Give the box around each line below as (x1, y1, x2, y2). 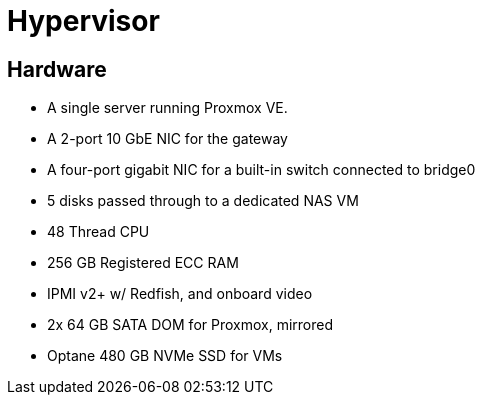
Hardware (7, 56, 107, 82)
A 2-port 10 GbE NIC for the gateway (47, 130, 288, 148)
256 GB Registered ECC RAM (47, 254, 239, 272)
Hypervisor (7, 4, 160, 38)
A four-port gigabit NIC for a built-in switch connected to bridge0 (47, 161, 476, 179)
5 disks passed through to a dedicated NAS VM (47, 192, 359, 210)
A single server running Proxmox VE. (47, 99, 288, 117)
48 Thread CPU (47, 223, 150, 241)
